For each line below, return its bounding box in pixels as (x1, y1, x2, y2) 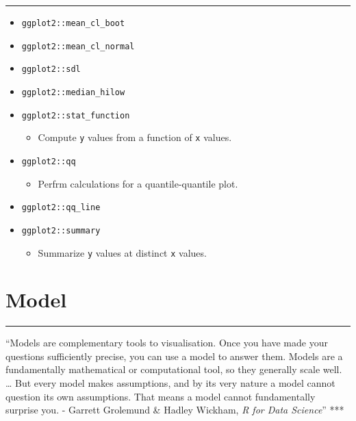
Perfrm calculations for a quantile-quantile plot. (38, 176, 238, 190)
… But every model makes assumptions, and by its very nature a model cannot (5, 376, 335, 390)
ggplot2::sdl (21, 64, 81, 75)
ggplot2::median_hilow (21, 87, 125, 97)
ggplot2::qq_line (21, 203, 101, 213)
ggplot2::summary (21, 225, 101, 235)
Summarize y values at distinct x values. (38, 245, 207, 259)
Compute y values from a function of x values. (38, 130, 232, 144)
